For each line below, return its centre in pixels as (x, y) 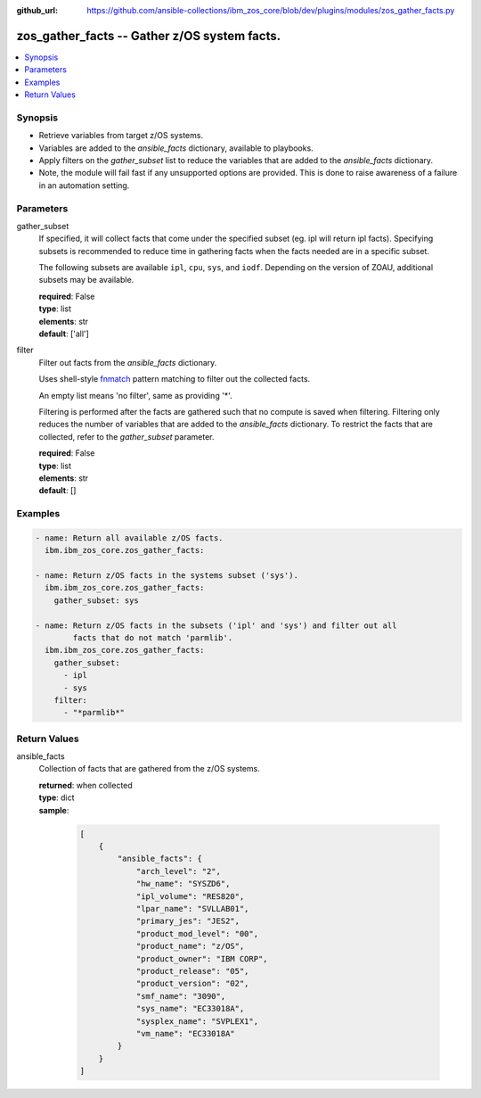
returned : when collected (86, 785)
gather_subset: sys (97, 600)
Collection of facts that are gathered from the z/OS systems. (149, 769)
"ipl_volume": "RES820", (190, 896)
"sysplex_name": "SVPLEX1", (197, 1021)
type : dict (57, 797)
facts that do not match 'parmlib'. (153, 638)
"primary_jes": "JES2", (188, 921)
